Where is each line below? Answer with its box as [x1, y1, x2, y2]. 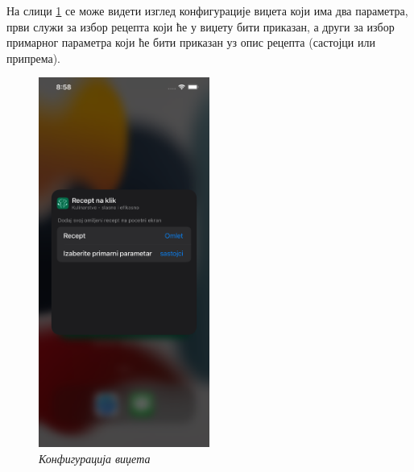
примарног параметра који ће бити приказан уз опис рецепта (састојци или [6, 34, 375, 51]
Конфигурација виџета [39, 449, 151, 466]
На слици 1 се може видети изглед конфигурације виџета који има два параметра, [6, 2, 408, 19]
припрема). [6, 49, 61, 66]
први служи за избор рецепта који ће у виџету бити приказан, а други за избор [6, 18, 395, 35]
